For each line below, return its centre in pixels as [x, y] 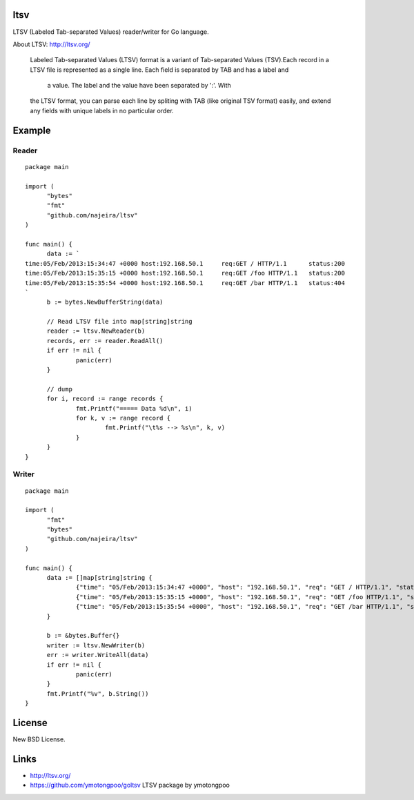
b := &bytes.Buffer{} [83, 636]
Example [32, 130]
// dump [59, 389]
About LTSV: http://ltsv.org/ [51, 44]
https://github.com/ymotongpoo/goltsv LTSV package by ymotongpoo [130, 785]
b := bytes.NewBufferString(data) [105, 302]
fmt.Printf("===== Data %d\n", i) [134, 408]
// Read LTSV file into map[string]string [119, 322]
